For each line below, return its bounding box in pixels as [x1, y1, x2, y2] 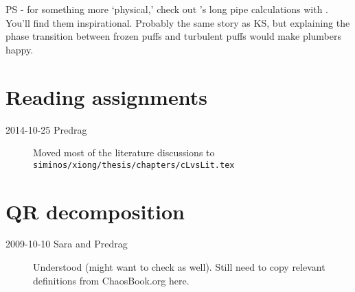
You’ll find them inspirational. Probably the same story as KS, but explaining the [5, 15, 350, 29]
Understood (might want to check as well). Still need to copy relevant [33, 260, 325, 274]
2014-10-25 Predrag [5, 122, 87, 136]
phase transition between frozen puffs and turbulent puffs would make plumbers [5, 29, 342, 43]
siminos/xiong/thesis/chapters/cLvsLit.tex [33, 160, 235, 170]
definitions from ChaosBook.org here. [33, 273, 190, 287]
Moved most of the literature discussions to [33, 145, 215, 160]
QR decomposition [5, 197, 185, 225]
